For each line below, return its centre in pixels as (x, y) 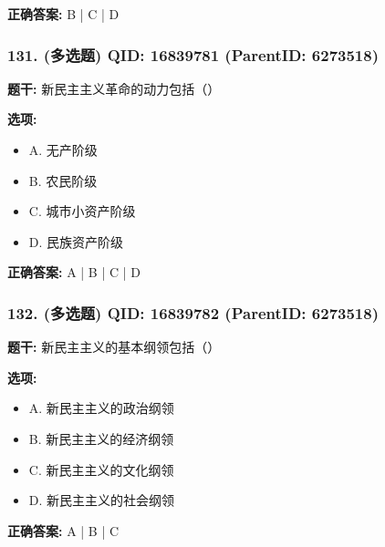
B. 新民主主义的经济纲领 (101, 438)
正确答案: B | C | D (63, 14)
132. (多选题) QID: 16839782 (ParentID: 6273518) (193, 312)
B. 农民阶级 (63, 180)
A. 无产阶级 (63, 150)
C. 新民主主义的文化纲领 (101, 469)
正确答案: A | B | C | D (74, 272)
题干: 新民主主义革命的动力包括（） (114, 88)
